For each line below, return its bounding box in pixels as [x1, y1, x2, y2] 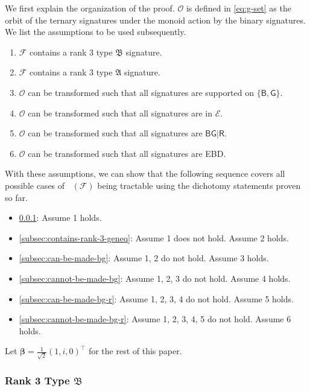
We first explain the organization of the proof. [5, 2, 175, 14]
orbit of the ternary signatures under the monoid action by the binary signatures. [5, 13, 306, 26]
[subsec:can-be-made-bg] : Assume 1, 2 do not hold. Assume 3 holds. [19, 252, 269, 264]
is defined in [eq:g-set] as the [186, 2, 291, 14]
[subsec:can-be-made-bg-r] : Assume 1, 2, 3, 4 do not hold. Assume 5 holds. [19, 292, 294, 305]
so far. [5, 191, 28, 203]
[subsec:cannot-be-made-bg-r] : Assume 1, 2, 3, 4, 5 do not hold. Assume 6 [19, 313, 291, 325]
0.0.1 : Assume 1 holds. [19, 211, 102, 224]
